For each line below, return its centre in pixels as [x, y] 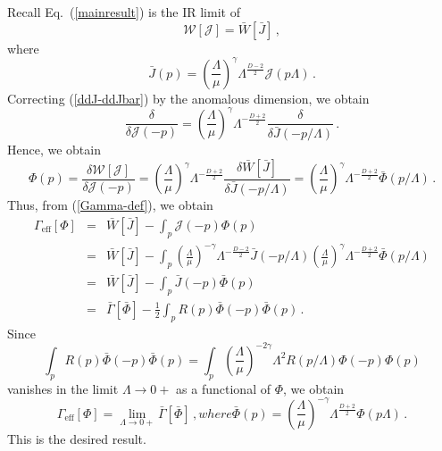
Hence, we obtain [54, 150]
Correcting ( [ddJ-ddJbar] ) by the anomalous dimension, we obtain [188, 98]
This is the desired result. [77, 438]
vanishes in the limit [63, 388]
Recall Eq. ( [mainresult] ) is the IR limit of [124, 12]
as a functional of [223, 388]
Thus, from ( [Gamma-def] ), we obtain [110, 205]
